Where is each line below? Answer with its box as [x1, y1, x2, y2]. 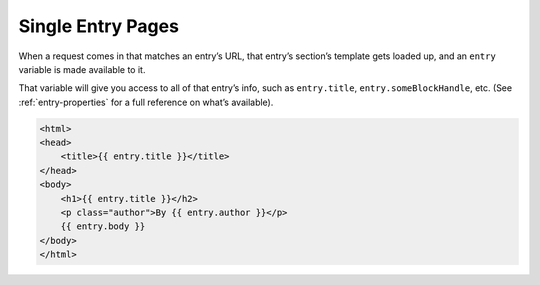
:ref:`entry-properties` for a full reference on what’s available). [18, 96, 274, 108]
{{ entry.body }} [60, 221, 146, 232]
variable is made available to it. [18, 63, 146, 75]
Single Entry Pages [18, 15, 180, 37]
